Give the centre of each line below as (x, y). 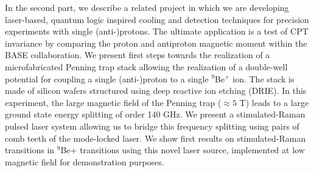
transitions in (30, 150)
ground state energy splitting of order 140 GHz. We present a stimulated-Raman (155, 114)
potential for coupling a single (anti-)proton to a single (107, 78)
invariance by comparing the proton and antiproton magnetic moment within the (156, 43)
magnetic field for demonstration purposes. (85, 161)
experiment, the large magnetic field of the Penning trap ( (113, 102)
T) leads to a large (274, 102)
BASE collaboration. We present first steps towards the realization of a (138, 55)
